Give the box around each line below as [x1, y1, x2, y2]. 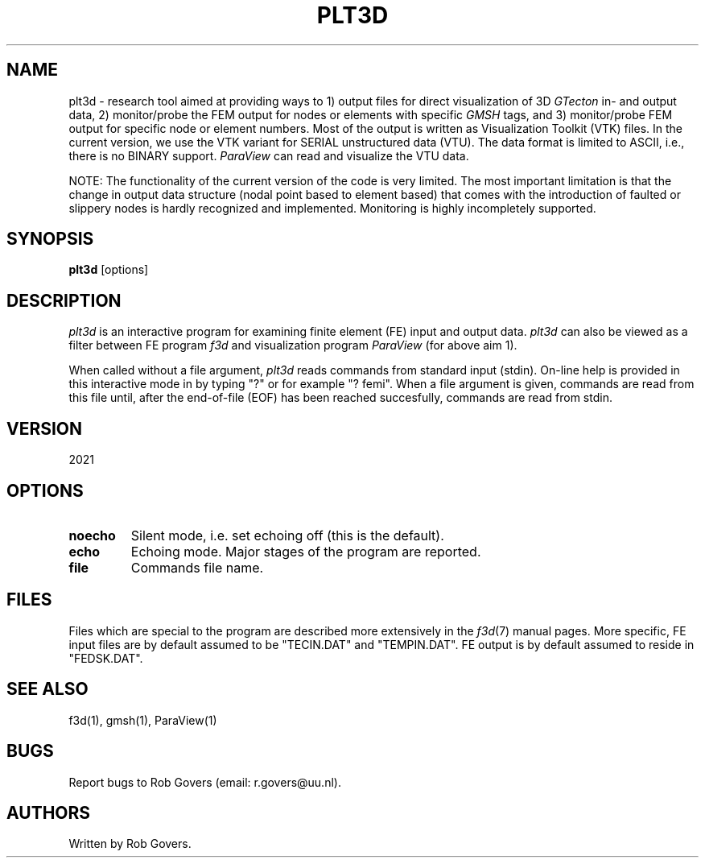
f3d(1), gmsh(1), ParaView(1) [68, 713, 217, 727]
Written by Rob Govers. [68, 837, 192, 851]
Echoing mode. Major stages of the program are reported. [130, 543, 481, 560]
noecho [68, 527, 116, 544]
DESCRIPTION [6, 290, 122, 311]
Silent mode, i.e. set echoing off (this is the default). [130, 527, 444, 544]
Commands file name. [130, 559, 264, 576]
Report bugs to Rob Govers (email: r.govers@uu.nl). [68, 775, 341, 789]
